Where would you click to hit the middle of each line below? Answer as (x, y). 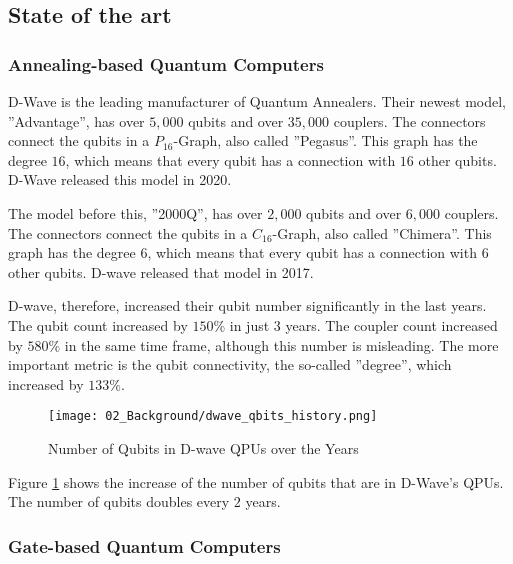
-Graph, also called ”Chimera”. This (382, 232)
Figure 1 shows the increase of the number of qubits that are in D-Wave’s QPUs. (256, 481)
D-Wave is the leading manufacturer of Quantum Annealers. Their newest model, (257, 101)
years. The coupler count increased (391, 324)
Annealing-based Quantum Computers (166, 63)
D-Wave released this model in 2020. (120, 179)
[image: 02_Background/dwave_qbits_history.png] (213, 416)
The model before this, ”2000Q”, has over (135, 212)
